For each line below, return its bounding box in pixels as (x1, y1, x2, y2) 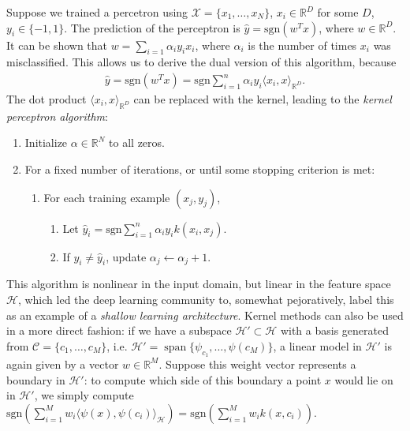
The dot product (6, 91, 87, 107)
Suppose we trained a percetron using (6, 4, 188, 20)
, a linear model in (273, 337, 362, 354)
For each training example (43, 189, 170, 205)
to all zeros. (109, 134, 165, 151)
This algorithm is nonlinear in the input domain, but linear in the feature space (6, 275, 391, 292)
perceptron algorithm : (6, 107, 108, 124)
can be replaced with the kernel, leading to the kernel (133, 91, 392, 107)
